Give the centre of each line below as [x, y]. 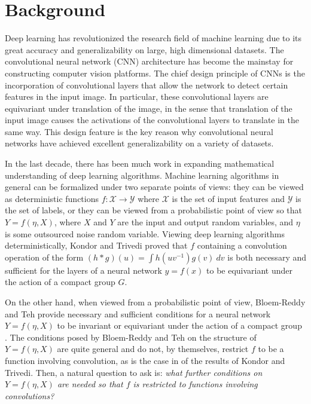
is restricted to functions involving [195, 384]
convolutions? [30, 395]
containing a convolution [242, 245]
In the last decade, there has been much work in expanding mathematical [140, 163]
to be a [271, 349]
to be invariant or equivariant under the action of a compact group [179, 325]
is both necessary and [267, 257]
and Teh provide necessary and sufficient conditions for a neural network [138, 313]
